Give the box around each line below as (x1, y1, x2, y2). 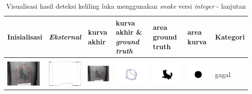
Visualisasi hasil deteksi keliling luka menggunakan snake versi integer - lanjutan (6, 1, 246, 11)
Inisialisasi (7, 31, 43, 41)
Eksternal (49, 31, 81, 41)
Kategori (215, 31, 245, 41)
